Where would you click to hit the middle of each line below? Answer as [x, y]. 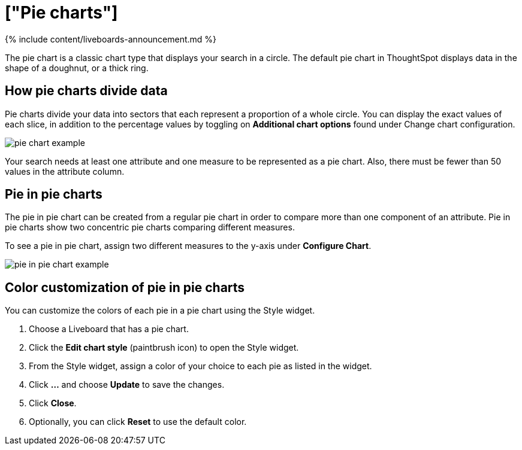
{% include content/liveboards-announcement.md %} [111, 39]
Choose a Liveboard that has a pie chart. [109, 329]
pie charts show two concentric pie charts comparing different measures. [150, 227]
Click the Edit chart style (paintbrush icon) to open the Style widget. [164, 348]
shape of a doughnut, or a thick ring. [77, 68]
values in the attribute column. [65, 171]
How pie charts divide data [86, 91]
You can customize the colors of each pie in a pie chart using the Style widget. [160, 311]
